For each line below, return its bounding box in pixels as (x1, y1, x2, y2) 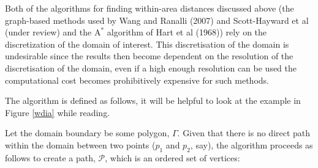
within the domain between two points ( (5, 138, 156, 151)
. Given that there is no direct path (177, 126, 311, 139)
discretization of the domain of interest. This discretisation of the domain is (5, 37, 289, 50)
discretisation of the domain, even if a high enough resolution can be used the (5, 61, 297, 74)
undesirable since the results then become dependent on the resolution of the (5, 49, 293, 62)
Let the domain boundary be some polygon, (5, 126, 170, 139)
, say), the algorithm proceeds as (190, 138, 313, 151)
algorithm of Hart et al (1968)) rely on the (107, 26, 267, 38)
